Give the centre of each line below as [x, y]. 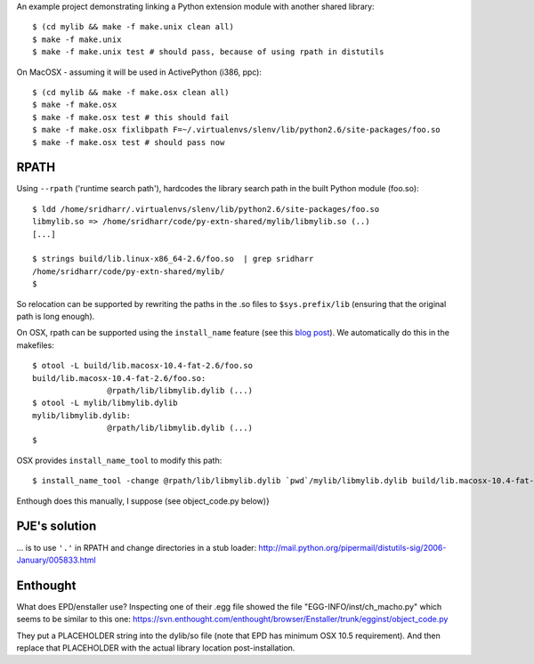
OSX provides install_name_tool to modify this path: [119, 460]
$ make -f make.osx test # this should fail [131, 117]
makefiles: [36, 345]
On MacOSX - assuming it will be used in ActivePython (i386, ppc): [139, 72]
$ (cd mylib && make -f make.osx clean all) [131, 92]
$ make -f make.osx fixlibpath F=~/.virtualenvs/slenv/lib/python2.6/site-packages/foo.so [236, 130]
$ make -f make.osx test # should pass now [129, 142]
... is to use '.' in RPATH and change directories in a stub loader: [137, 547]
